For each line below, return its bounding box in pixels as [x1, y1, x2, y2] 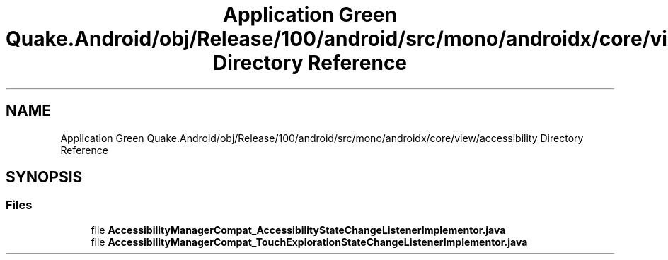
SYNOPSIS [6, 168, 83, 187]
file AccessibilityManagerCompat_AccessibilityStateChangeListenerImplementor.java [91, 223, 506, 236]
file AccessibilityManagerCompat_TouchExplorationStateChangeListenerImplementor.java [91, 235, 528, 248]
